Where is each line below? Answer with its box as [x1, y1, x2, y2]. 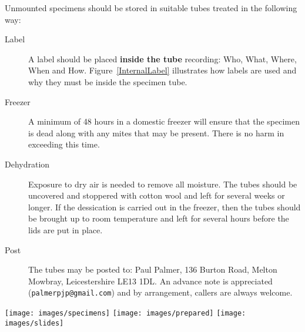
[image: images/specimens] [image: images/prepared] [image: [5, 308, 246, 317]
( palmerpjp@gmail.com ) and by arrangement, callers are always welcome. [28, 286, 293, 299]
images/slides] [5, 318, 64, 327]
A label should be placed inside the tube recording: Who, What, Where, [28, 52, 297, 65]
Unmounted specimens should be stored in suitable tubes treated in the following [5, 2, 297, 14]
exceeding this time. [28, 138, 100, 150]
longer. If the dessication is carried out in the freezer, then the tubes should [28, 200, 301, 213]
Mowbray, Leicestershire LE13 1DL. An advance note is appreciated [28, 274, 273, 287]
